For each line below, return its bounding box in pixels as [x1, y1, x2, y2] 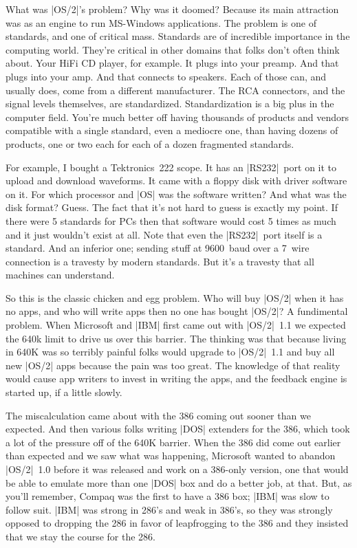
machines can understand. [6, 267, 115, 282]
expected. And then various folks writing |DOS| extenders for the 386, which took [6, 421, 350, 436]
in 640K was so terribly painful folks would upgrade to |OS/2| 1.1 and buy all [6, 344, 335, 359]
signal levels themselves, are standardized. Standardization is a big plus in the [6, 96, 334, 111]
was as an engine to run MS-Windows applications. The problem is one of [6, 15, 316, 30]
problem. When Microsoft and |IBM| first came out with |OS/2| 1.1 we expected [6, 318, 346, 332]
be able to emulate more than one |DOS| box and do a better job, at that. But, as [6, 475, 352, 490]
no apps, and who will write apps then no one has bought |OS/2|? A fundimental [6, 304, 348, 318]
